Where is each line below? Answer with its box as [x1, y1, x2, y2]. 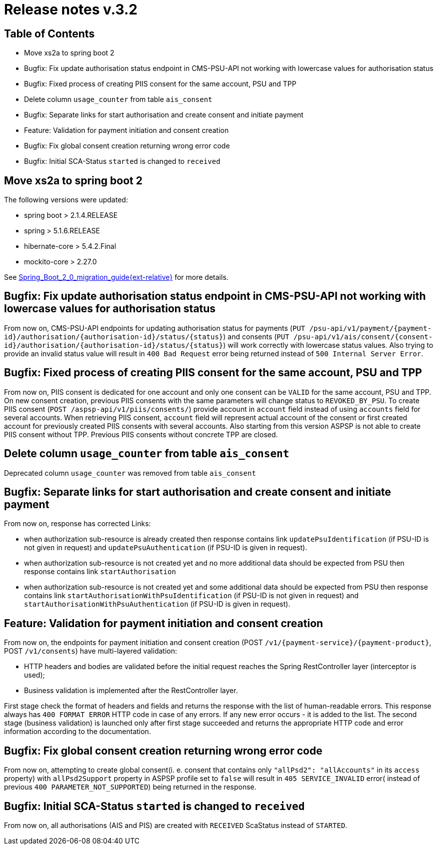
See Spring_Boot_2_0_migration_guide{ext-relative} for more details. [4, 273, 228, 282]
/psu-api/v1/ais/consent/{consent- [293, 332, 433, 341]
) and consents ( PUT [223, 332, 289, 341]
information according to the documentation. [4, 727, 151, 736]
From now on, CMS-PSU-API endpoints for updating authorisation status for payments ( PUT [4, 323, 305, 332]
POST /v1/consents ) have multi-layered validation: [4, 647, 177, 656]
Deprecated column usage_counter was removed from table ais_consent [4, 468, 256, 477]
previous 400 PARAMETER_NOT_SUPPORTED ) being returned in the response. [4, 783, 256, 792]
